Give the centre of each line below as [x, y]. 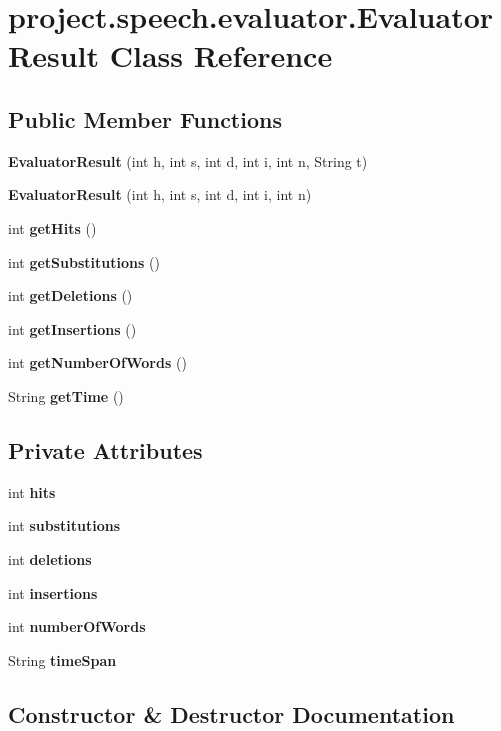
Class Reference [221, 55]
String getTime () [66, 395]
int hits [32, 491]
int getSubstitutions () [84, 261]
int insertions [53, 592]
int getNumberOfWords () [97, 362]
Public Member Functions [145, 118]
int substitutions [64, 525]
